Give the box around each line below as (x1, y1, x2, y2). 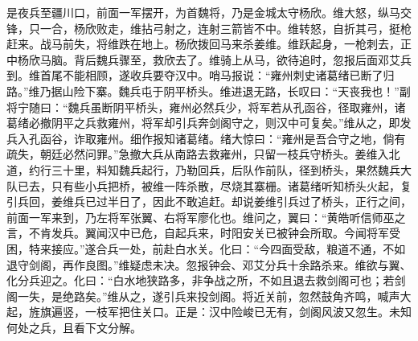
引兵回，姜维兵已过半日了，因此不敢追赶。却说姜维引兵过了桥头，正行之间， (6, 193, 412, 210)
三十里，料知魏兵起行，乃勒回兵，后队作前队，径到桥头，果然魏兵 (51, 161, 400, 178)
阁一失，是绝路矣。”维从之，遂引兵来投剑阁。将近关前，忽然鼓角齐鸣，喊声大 (6, 287, 412, 304)
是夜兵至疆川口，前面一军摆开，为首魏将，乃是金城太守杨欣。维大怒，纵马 (6, 4, 400, 20)
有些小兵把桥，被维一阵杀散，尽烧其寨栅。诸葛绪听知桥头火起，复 (62, 177, 412, 194)
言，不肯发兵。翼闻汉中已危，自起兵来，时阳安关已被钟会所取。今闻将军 (6, 224, 389, 241)
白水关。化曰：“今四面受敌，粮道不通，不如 (174, 240, 406, 257)
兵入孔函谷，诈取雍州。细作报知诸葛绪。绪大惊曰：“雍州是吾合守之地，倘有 (6, 129, 406, 146)
